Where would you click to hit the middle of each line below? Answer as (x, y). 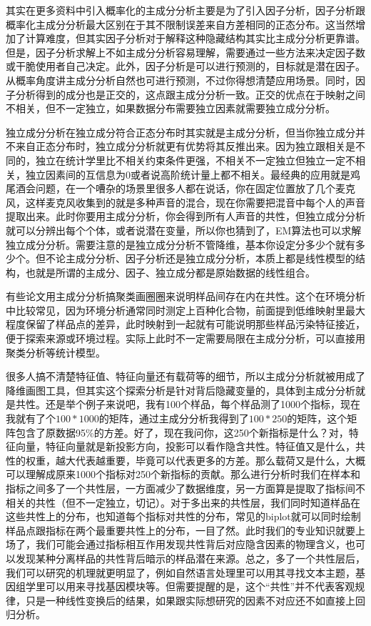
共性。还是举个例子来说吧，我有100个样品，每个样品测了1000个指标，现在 (188, 404)
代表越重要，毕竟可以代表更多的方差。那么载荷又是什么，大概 (220, 460)
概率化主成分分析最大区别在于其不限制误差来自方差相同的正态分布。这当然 (181, 24)
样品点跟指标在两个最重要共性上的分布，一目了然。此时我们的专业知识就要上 (185, 530)
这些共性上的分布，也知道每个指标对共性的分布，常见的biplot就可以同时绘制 (183, 516)
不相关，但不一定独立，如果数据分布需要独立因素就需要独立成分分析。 (171, 108)
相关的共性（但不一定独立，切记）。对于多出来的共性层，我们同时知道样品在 (183, 502)
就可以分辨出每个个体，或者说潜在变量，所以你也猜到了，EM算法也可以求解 (184, 230)
